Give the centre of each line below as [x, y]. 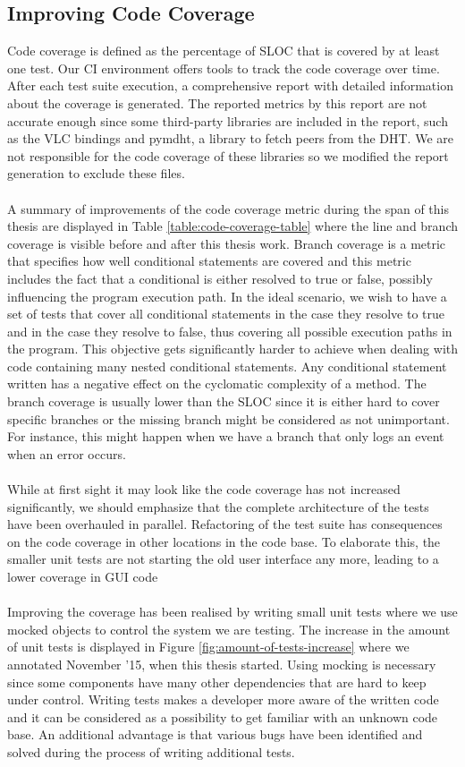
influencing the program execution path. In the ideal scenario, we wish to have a [227, 296]
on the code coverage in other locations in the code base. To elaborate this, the [224, 541]
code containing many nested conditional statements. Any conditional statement [227, 366]
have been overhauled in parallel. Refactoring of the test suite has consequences [225, 524]
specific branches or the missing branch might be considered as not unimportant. [228, 418]
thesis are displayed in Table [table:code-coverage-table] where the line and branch [232, 226]
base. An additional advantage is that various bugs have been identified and [215, 734]
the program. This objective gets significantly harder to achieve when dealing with [232, 349]
